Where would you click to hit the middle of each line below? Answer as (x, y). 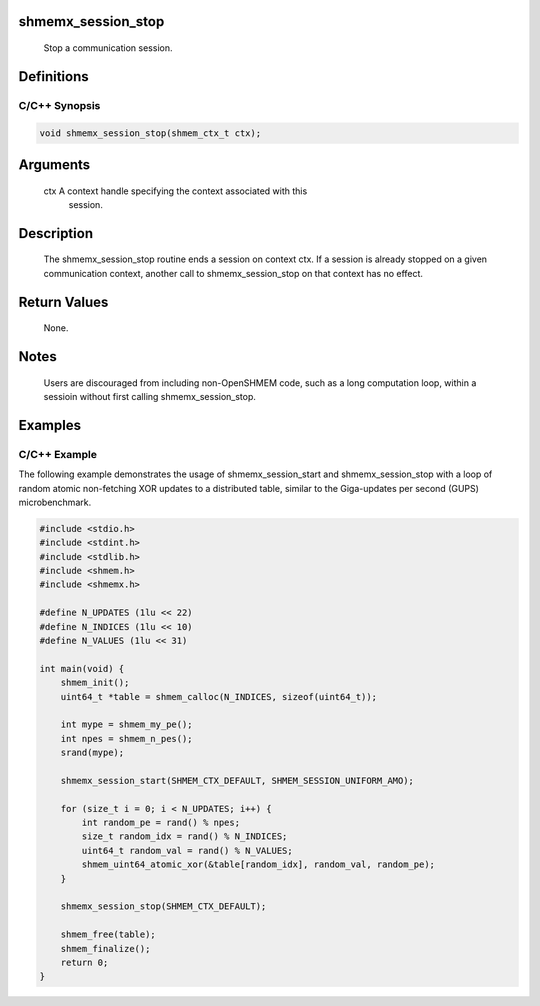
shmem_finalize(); (105, 948)
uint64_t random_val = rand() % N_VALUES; (187, 850)
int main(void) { (82, 668)
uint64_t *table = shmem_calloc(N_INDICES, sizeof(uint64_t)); (219, 696)
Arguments (54, 164)
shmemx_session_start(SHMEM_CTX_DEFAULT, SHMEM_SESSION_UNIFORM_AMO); (237, 780)
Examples (50, 425)
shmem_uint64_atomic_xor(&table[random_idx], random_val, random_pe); (258, 864)
